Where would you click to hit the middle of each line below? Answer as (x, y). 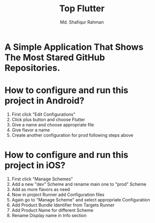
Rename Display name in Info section (49, 215)
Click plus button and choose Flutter (48, 119)
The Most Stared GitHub (55, 57)
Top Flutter (82, 9)
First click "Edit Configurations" (43, 114)
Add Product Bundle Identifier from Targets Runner (63, 205)
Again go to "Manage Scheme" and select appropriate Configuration (81, 199)
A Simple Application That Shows (74, 47)
